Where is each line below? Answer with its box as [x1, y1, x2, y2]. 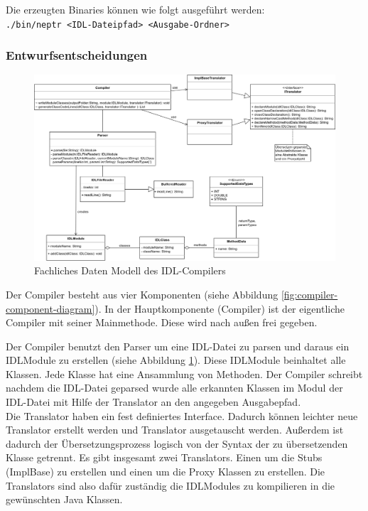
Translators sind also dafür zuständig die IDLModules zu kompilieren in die [6, 478, 335, 493]
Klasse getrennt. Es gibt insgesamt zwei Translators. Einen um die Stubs [6, 450, 323, 465]
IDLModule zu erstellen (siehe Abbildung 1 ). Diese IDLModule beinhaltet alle [6, 353, 346, 367]
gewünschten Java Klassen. [6, 492, 123, 507]
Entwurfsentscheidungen [6, 46, 148, 64]
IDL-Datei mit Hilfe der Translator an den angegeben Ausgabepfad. [6, 394, 301, 409]
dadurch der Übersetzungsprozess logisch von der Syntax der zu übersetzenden [6, 436, 348, 451]
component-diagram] [6, 301, 95, 316]
